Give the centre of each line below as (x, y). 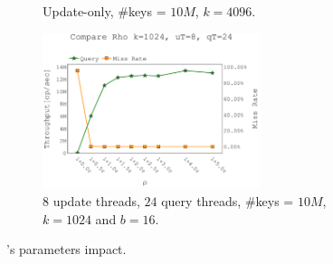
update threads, (96, 201)
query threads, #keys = (228, 201)
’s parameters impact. (67, 249)
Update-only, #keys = (105, 11)
